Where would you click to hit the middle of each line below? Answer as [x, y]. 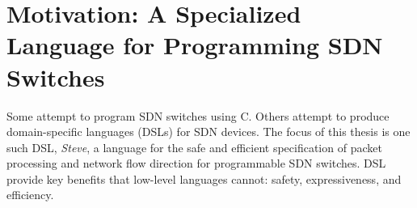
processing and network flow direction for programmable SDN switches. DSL [196, 163]
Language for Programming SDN [195, 45]
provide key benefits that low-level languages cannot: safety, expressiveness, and [204, 178]
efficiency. [30, 195]
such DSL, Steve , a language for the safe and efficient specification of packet [194, 147]
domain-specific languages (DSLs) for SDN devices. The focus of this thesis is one [208, 132]
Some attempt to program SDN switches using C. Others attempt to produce [198, 115]
